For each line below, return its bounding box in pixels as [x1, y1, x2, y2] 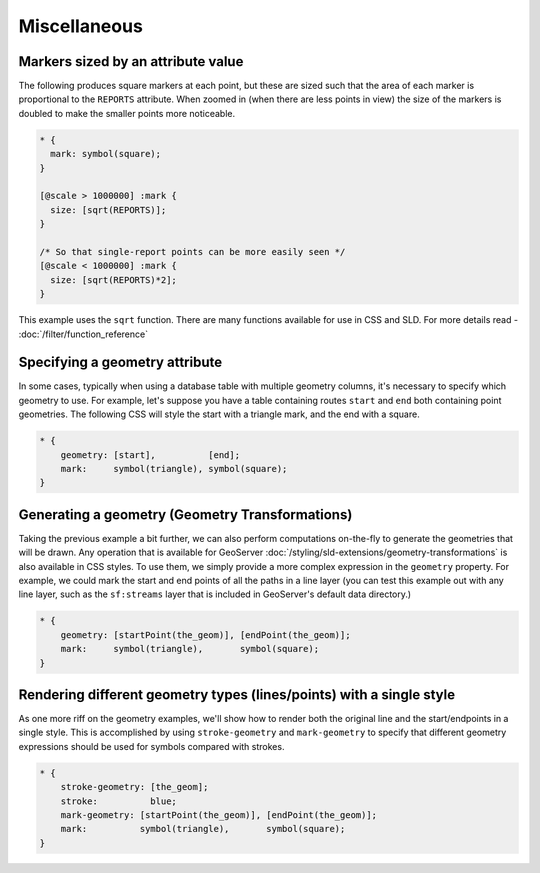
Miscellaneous [18, 15, 144, 37]
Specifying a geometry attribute [18, 354, 223, 371]
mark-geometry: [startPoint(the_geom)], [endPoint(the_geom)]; [60, 810, 378, 820]
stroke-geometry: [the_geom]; [60, 781, 209, 793]
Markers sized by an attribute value [18, 53, 244, 70]
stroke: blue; [60, 795, 177, 807]
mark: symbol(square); [50, 148, 162, 160]
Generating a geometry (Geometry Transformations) [18, 506, 353, 523]
